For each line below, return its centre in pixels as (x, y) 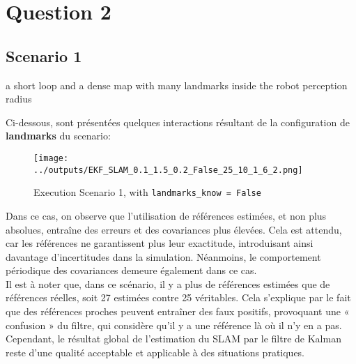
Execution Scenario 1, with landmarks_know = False (147, 192)
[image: (51, 158)
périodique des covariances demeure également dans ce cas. (131, 270)
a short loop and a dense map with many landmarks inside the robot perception (177, 85)
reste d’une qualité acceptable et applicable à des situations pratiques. (155, 352)
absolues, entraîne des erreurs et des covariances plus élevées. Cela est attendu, (174, 229)
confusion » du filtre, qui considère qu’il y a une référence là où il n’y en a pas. (174, 325)
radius (19, 99)
